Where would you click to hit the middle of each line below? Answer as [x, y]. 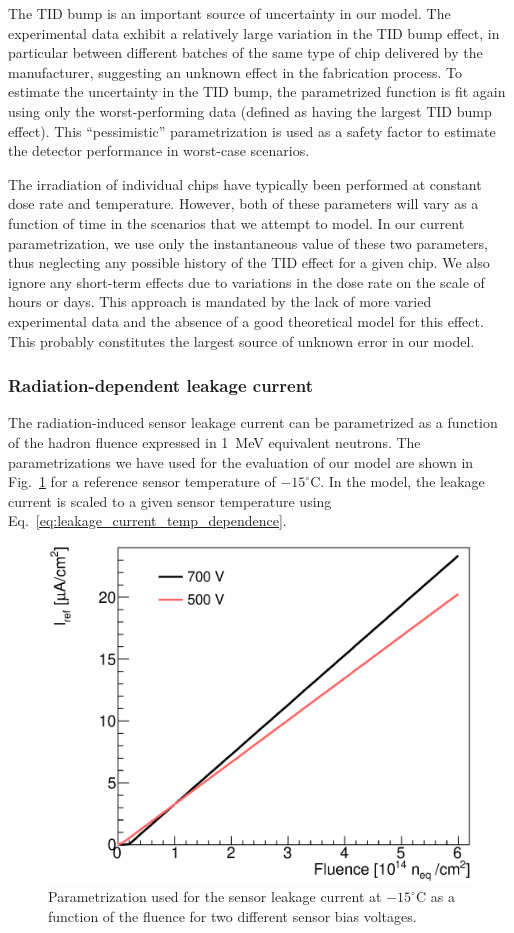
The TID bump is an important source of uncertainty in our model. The [229, 13]
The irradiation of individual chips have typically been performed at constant [245, 183]
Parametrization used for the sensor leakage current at [215, 896]
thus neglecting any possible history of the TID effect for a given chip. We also [249, 262]
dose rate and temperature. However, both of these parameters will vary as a [243, 203]
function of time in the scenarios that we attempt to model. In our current [236, 222]
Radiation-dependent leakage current [160, 385]
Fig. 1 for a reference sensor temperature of [142, 481]
